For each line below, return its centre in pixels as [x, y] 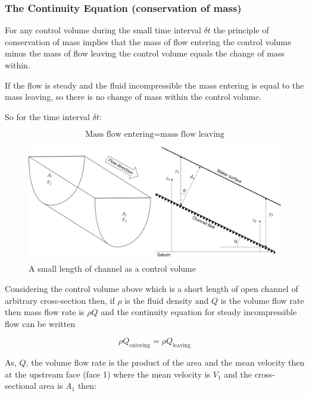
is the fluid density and [167, 300]
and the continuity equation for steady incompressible [199, 312]
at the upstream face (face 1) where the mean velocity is [108, 374]
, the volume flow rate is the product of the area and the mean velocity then [165, 362]
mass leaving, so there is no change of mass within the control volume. [133, 97]
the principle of [241, 30]
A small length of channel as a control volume [112, 268]
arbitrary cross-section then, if [60, 300]
